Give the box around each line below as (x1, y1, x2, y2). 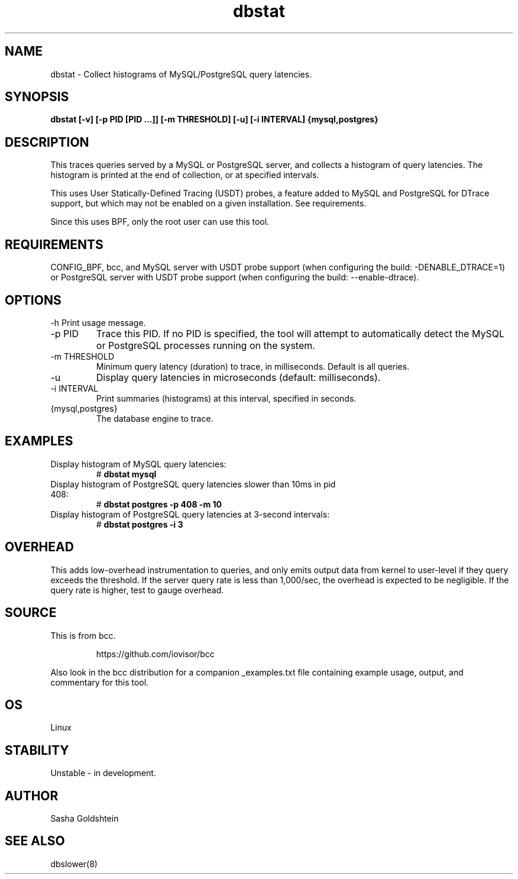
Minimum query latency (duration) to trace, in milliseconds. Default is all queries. (96, 361, 410, 371)
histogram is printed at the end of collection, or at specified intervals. (50, 170, 319, 180)
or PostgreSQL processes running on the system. (96, 339, 315, 351)
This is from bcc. (50, 630, 116, 641)
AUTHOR (5, 788, 59, 803)
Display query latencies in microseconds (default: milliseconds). (96, 371, 381, 383)
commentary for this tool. (50, 677, 149, 687)
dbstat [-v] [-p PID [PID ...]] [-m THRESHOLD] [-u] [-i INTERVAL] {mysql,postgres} (50, 114, 378, 125)
